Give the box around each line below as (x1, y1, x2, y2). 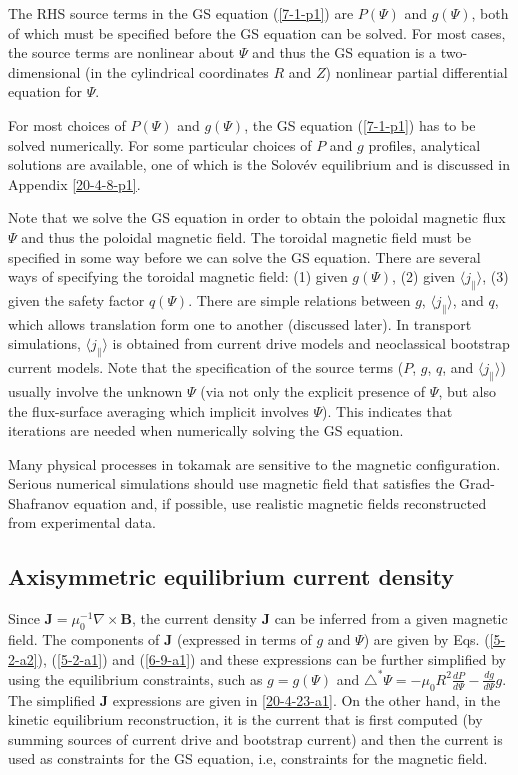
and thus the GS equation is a (252, 42, 436, 63)
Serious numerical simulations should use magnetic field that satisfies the (8, 473, 455, 494)
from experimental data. (8, 512, 156, 533)
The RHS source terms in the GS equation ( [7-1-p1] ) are (8, 3, 354, 23)
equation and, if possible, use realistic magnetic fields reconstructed (73, 492, 487, 513)
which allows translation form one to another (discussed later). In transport (8, 313, 472, 334)
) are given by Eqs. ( (363, 629, 490, 650)
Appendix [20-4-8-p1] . (8, 173, 141, 194)
